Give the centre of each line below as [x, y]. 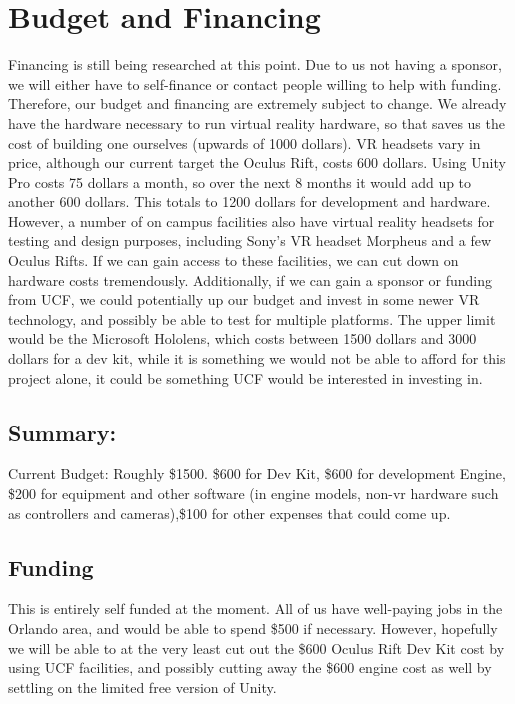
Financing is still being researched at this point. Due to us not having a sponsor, [255, 64]
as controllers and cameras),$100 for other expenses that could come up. [229, 512]
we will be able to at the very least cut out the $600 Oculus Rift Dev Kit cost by [256, 647]
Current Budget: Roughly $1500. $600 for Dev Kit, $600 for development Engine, [257, 473]
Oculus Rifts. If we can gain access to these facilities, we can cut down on [233, 260]
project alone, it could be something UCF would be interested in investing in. [245, 377]
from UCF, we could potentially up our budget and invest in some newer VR [244, 299]
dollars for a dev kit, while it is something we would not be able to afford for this [257, 358]
